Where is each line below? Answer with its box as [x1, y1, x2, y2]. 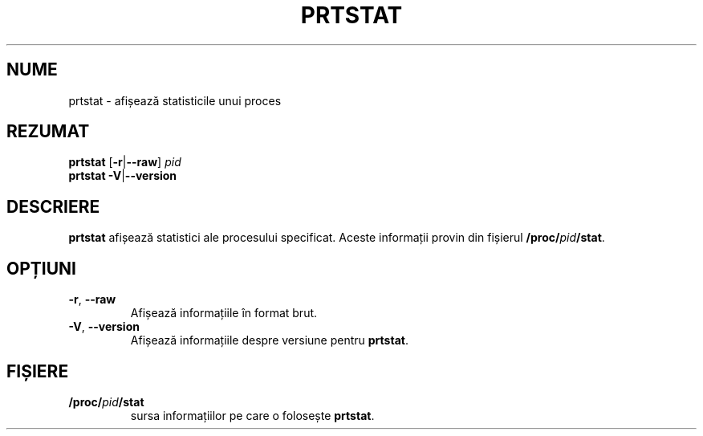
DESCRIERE [6, 196, 100, 217]
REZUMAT [6, 121, 90, 142]
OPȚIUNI [6, 258, 76, 279]
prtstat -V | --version [68, 169, 177, 183]
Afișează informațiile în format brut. [130, 306, 318, 320]
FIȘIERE [6, 361, 69, 381]
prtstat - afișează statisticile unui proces [68, 93, 282, 108]
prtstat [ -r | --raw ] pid [68, 155, 181, 169]
